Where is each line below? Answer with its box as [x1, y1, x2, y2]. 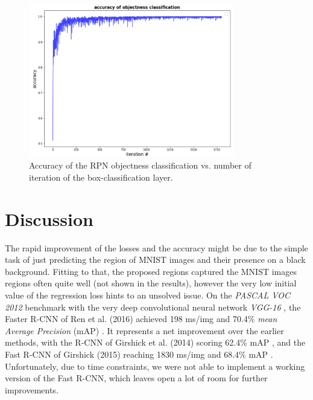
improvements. [5, 383, 58, 396]
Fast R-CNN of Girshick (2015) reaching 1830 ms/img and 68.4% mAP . [5, 347, 273, 360]
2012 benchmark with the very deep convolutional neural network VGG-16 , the [5, 300, 301, 313]
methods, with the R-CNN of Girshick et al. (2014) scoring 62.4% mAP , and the [5, 336, 306, 349]
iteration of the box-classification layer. [29, 170, 173, 183]
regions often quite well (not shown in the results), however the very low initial [5, 277, 297, 289]
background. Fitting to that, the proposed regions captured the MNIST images [5, 265, 297, 277]
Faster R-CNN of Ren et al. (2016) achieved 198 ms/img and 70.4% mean [5, 312, 277, 325]
